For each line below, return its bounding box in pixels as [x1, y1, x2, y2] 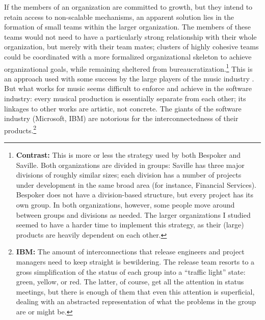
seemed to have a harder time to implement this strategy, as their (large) [16, 219, 244, 230]
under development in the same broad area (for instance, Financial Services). [16, 179, 256, 190]
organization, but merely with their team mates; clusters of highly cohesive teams [4, 41, 259, 52]
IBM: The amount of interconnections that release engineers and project [16, 246, 245, 257]
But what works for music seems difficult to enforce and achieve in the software [4, 83, 252, 94]
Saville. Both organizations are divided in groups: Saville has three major [16, 159, 245, 170]
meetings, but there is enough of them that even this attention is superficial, [16, 286, 255, 297]
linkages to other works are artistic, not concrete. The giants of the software [4, 103, 242, 113]
